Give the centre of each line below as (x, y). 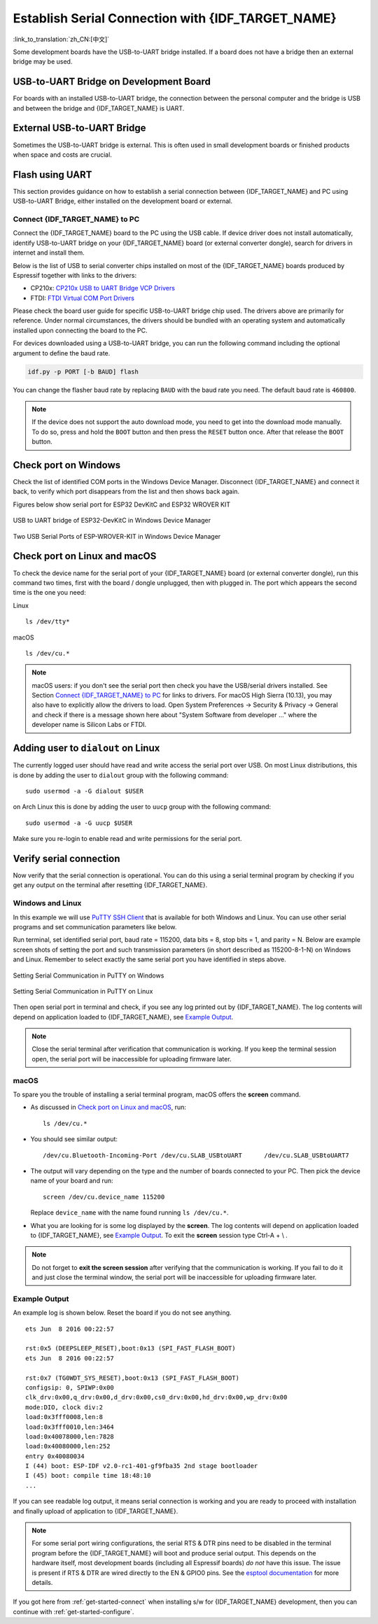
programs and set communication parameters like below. (95, 926)
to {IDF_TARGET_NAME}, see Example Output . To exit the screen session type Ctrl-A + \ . (159, 1235)
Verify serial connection (66, 858)
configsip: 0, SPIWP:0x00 (70, 1388)
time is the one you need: (50, 593)
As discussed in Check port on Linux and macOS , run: (108, 1107)
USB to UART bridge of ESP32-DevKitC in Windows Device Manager (112, 521)
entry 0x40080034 (55, 1456)
